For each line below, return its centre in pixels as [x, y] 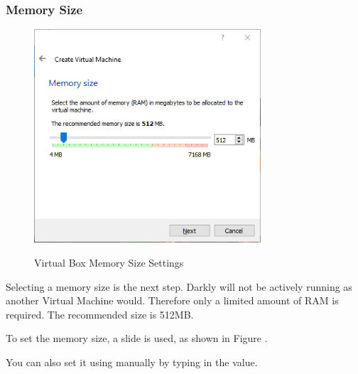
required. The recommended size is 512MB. [100, 314]
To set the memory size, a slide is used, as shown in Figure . [137, 338]
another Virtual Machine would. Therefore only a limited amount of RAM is [172, 300]
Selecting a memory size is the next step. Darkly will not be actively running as [179, 286]
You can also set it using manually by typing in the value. [132, 362]
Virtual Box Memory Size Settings [109, 262]
